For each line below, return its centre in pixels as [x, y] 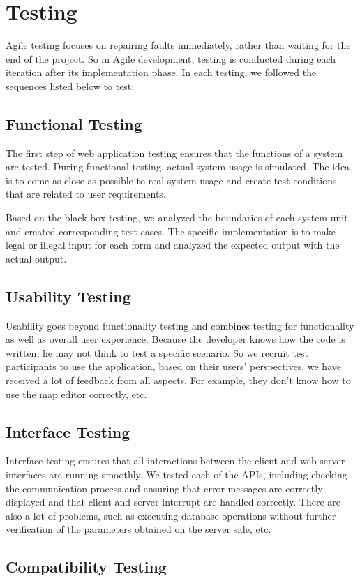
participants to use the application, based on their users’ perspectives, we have [173, 366]
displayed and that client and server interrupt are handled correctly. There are [173, 502]
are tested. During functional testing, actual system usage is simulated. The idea [178, 167]
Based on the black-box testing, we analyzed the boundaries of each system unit [177, 218]
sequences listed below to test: [70, 86]
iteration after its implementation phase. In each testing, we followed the [161, 72]
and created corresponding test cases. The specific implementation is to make [171, 231]
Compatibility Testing [86, 567]
